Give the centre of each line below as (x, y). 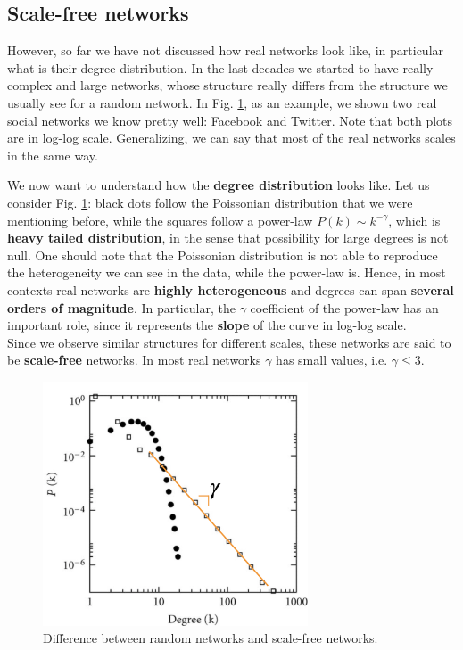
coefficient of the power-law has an (344, 307)
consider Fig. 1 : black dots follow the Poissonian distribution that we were (210, 202)
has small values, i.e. (332, 360)
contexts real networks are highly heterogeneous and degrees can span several (231, 289)
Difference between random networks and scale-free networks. (211, 638)
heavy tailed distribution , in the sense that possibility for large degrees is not (228, 238)
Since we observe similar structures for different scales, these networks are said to (229, 342)
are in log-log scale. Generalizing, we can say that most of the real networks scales (231, 138)
